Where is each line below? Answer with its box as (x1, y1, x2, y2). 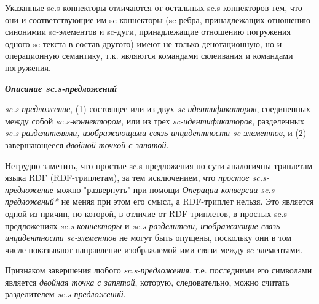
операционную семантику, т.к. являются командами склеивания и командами (5, 49, 293, 62)
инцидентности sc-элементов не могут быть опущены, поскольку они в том (5, 231, 292, 244)
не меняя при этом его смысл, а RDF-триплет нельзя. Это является (61, 195, 314, 208)
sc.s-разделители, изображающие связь (132, 219, 280, 232)
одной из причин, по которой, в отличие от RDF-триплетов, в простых (5, 207, 272, 219)
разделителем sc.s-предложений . (5, 287, 126, 300)
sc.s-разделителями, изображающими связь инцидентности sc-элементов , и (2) (5, 126, 307, 139)
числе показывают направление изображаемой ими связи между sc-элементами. (5, 243, 303, 256)
